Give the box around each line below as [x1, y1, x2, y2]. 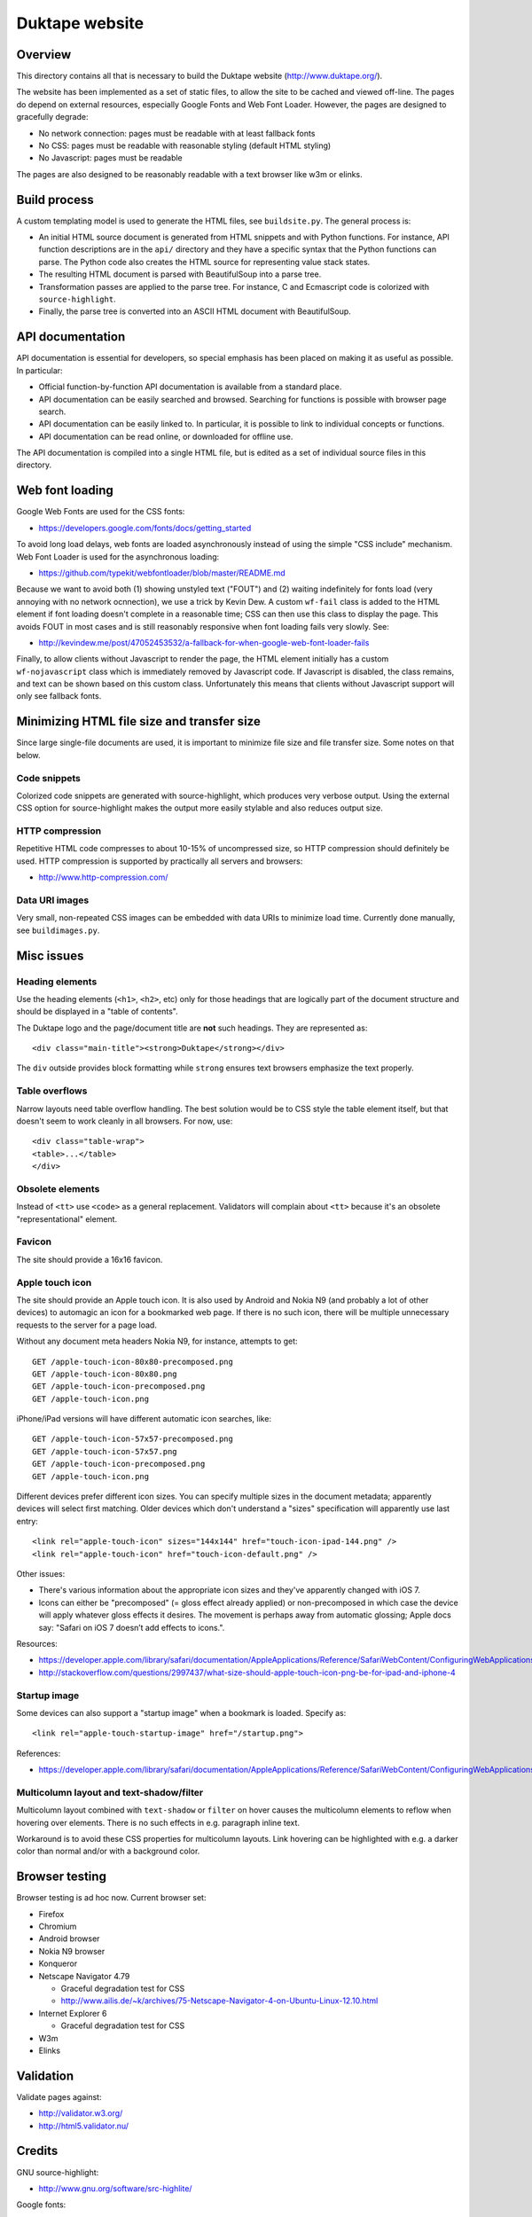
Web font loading [16, 483, 114, 498]
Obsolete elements [16, 1182, 100, 1195]
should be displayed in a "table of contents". [16, 1007, 178, 1017]
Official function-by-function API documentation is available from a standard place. [38, 381, 342, 392]
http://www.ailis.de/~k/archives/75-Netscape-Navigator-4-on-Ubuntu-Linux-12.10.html [60, 1995, 379, 2006]
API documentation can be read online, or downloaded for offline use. [38, 431, 293, 442]
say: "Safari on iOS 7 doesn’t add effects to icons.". [38, 1622, 225, 1633]
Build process [16, 192, 95, 208]
